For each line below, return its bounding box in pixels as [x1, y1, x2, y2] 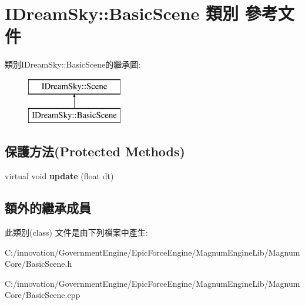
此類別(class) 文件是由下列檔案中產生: [5, 226, 148, 239]
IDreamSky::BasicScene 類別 [5, 1, 239, 25]
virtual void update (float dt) [5, 170, 114, 182]
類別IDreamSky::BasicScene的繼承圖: [5, 58, 141, 71]
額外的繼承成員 [5, 199, 91, 217]
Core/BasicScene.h [5, 257, 72, 270]
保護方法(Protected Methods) [5, 142, 185, 160]
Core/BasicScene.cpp [5, 289, 81, 301]
